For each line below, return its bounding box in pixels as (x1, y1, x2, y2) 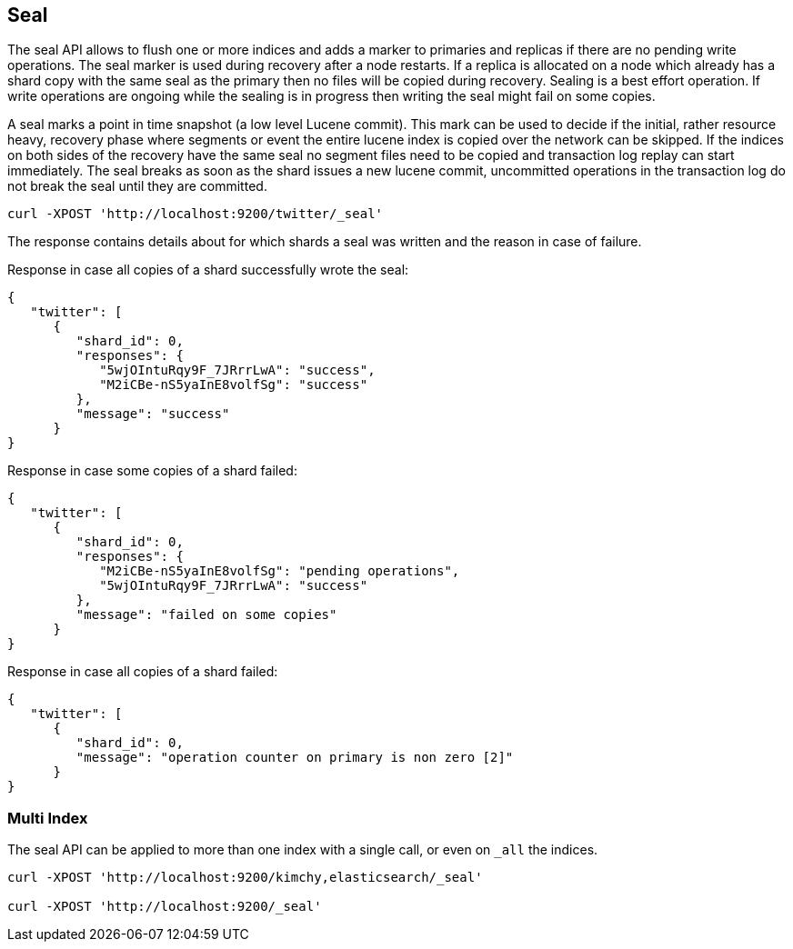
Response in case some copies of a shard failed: (7, 463, 297, 479)
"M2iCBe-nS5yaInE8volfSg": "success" (99, 377, 368, 393)
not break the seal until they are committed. (7, 178, 267, 195)
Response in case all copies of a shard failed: (7, 664, 278, 680)
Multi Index (7, 808, 88, 827)
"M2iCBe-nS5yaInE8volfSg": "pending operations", (99, 564, 460, 579)
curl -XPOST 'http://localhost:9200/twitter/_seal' (7, 206, 384, 222)
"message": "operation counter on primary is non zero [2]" (75, 750, 514, 765)
